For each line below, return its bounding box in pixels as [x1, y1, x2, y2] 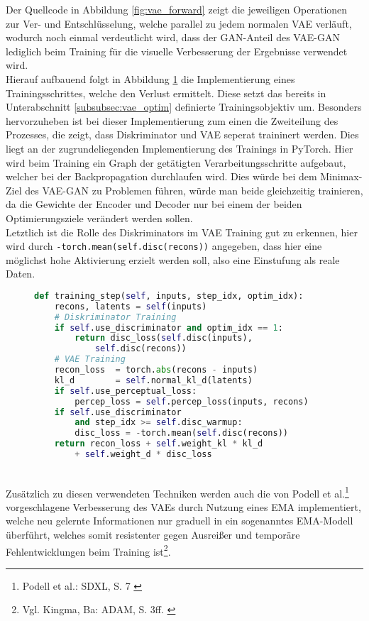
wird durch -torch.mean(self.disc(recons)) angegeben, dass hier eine [6, 238, 322, 253]
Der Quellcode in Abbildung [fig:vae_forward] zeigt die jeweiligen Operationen [6, 2, 348, 16]
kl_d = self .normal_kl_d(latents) [54, 375, 253, 385]
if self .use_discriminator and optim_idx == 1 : [54, 322, 283, 333]
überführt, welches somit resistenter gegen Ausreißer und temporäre [6, 527, 300, 542]
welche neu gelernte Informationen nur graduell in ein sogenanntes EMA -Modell [6, 513, 353, 528]
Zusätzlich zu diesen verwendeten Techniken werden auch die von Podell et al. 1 [6, 483, 349, 500]
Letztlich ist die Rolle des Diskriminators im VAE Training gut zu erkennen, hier [6, 224, 358, 239]
